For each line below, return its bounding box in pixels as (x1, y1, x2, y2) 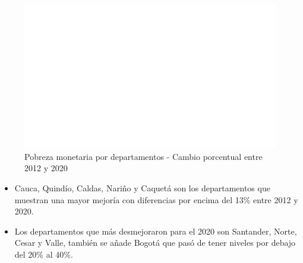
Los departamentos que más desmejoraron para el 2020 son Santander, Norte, (14, 224, 297, 237)
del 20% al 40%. (14, 248, 73, 260)
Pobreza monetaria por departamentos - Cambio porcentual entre (24, 150, 263, 162)
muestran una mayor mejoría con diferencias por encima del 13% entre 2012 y (14, 193, 298, 206)
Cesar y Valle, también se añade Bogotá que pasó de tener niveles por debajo (14, 236, 296, 249)
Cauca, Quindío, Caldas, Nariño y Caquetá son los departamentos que (14, 182, 270, 194)
